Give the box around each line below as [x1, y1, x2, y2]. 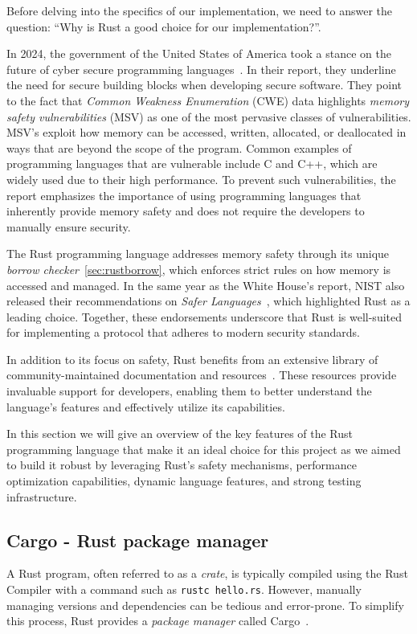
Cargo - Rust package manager [6, 527, 269, 552]
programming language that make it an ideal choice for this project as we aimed [6, 440, 401, 457]
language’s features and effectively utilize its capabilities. [6, 398, 285, 415]
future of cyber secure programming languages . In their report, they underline [6, 60, 396, 77]
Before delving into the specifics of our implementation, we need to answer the [6, 2, 393, 18]
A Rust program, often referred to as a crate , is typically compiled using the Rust [6, 565, 408, 582]
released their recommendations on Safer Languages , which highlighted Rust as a [6, 292, 411, 309]
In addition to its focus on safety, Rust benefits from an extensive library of [6, 350, 378, 367]
